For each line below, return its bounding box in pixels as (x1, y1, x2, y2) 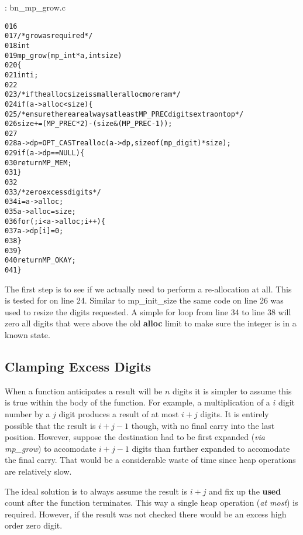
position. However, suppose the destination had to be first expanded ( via (5, 431, 266, 443)
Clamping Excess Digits (5, 357, 151, 376)
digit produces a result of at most (58, 408, 179, 420)
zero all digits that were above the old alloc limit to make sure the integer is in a (5, 317, 297, 329)
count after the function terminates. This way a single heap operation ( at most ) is (5, 496, 298, 509)
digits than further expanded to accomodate (132, 442, 290, 454)
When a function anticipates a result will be (5, 384, 163, 397)
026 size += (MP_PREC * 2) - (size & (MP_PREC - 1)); (5, 120, 173, 128)
